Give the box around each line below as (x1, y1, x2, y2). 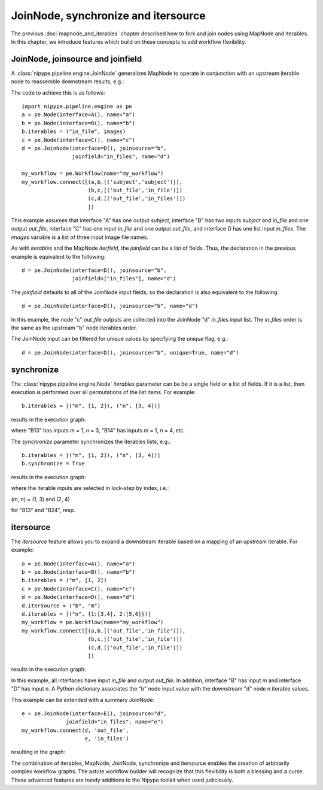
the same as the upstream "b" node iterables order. (11, 324, 138, 331)
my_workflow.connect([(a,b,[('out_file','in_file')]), (22, 627, 186, 634)
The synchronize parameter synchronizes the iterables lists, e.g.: (11, 438, 171, 445)
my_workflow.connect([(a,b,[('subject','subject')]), (22, 178, 182, 185)
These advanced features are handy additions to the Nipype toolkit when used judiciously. (11, 776, 233, 783)
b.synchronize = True (22, 460, 85, 467)
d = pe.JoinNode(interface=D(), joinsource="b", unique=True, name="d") (22, 349, 239, 356)
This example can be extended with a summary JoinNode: (11, 696, 155, 703)
